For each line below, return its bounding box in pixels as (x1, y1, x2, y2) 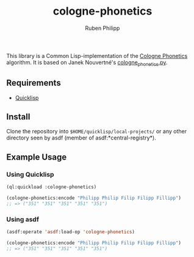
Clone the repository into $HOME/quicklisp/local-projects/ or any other (6, 128, 187, 135)
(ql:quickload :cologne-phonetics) (6, 184, 97, 190)
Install (6, 111, 31, 122)
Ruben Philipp (85, 24, 120, 32)
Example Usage (6, 152, 67, 162)
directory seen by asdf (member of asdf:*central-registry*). (6, 134, 157, 141)
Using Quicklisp (6, 170, 54, 178)
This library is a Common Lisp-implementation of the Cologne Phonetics (6, 52, 188, 59)
